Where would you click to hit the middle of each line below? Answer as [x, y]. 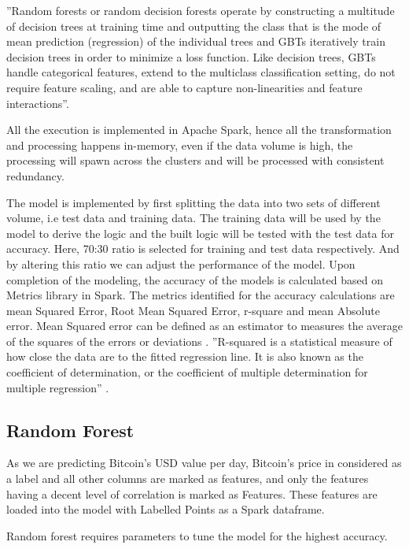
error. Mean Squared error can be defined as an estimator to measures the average [204, 326]
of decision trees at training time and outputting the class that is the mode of [194, 26]
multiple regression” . [58, 387]
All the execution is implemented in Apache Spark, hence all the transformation [199, 130]
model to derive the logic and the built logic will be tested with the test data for [200, 233]
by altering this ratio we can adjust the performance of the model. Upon [181, 263]
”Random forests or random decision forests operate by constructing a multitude [201, 10]
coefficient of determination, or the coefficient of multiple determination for [187, 372]
